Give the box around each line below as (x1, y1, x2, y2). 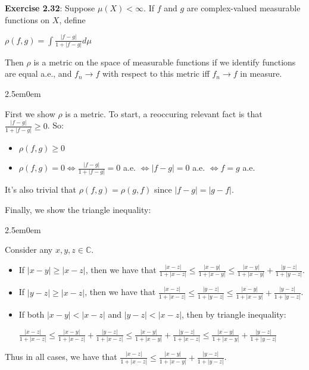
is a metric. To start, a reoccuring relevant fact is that (65, 107, 263, 120)
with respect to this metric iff (102, 67, 210, 80)
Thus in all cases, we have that (5, 350, 117, 363)
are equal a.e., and (5, 67, 72, 80)
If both (18, 308, 45, 321)
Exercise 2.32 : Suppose (5, 2, 95, 14)
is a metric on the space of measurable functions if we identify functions (33, 55, 296, 68)
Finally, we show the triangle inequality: (5, 203, 151, 216)
